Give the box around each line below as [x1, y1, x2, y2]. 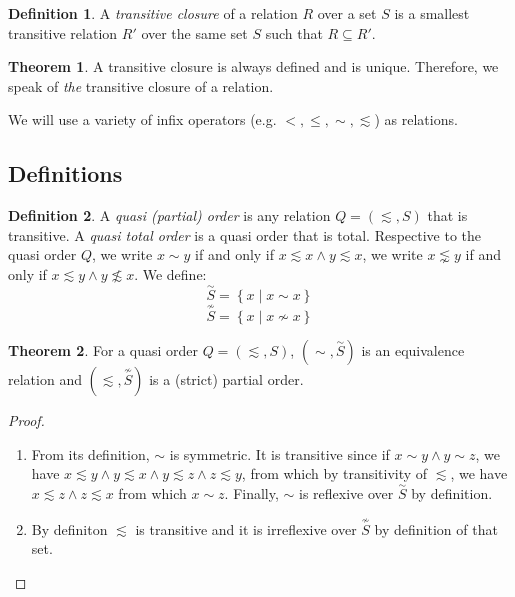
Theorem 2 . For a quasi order [8, 339, 198, 360]
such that [265, 22, 323, 43]
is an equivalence [361, 339, 465, 360]
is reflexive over [299, 483, 394, 504]
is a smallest [394, 3, 470, 23]
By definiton [31, 518, 108, 539]
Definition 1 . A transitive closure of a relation [8, 3, 298, 23]
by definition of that [374, 518, 498, 539]
